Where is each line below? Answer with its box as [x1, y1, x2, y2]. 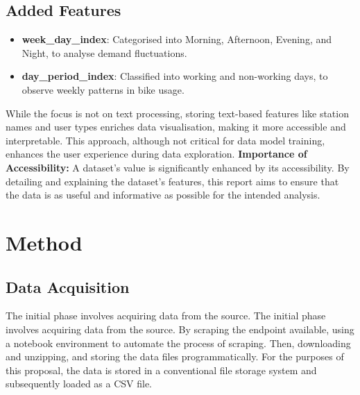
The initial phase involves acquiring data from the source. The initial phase [6, 308, 326, 323]
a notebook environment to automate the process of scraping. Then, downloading [6, 335, 351, 350]
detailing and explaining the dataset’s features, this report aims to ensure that [6, 174, 339, 188]
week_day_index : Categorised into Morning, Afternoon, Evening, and [22, 32, 332, 47]
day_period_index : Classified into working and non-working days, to [22, 69, 328, 83]
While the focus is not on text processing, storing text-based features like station [6, 106, 349, 120]
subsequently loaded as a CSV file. [6, 376, 153, 391]
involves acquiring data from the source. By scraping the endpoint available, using [6, 321, 354, 336]
